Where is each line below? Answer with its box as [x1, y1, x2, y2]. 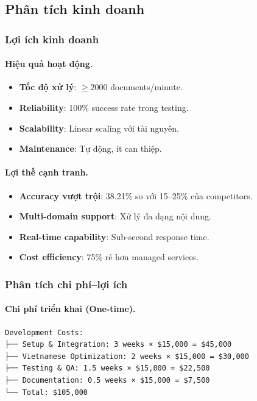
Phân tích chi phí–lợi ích [5, 276, 128, 291]
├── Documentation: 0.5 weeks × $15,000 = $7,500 [5, 375, 210, 385]
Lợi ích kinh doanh [5, 31, 99, 46]
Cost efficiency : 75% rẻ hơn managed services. [19, 250, 199, 263]
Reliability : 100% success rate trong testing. [19, 101, 189, 114]
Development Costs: [5, 328, 83, 337]
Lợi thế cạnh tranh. [5, 166, 88, 179]
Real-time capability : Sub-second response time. [19, 230, 209, 243]
